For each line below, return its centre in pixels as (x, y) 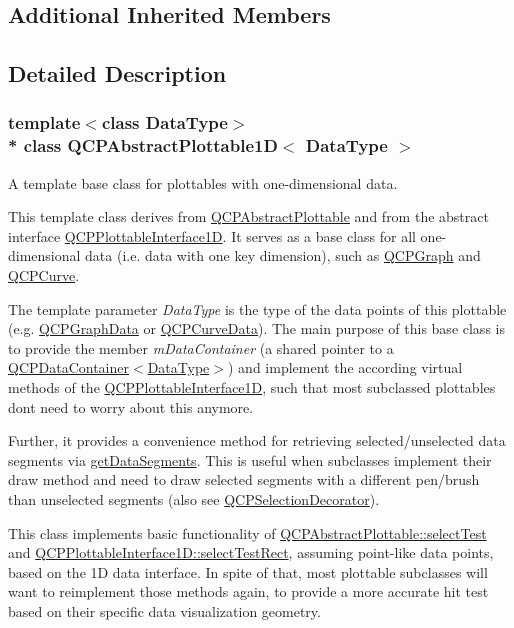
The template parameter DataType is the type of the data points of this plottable (257, 308)
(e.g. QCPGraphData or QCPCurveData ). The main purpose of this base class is (256, 328)
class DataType (164, 122)
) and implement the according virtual (345, 367)
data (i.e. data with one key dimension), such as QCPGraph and (283, 255)
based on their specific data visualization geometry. (164, 610)
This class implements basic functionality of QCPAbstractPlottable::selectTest (247, 532)
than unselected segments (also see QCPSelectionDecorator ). (194, 499)
